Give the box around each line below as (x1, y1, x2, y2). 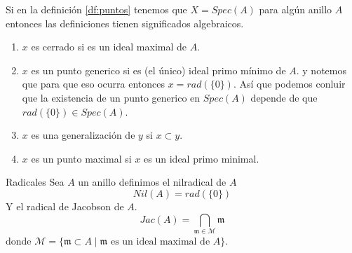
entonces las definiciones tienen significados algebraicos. (6, 15, 244, 30)
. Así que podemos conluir (233, 76, 346, 91)
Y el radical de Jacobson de (6, 198, 124, 213)
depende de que (250, 90, 318, 104)
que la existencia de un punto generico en (22, 90, 201, 104)
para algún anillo (259, 2, 332, 16)
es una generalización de (31, 128, 135, 142)
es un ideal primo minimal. (144, 151, 259, 165)
